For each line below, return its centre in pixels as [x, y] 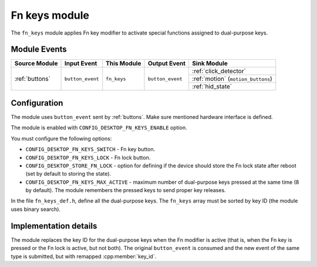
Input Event [81, 63]
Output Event [167, 63]
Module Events [39, 49]
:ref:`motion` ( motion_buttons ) [232, 79]
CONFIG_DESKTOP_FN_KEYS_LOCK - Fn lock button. [88, 158]
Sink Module [210, 63]
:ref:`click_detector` [219, 71]
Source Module [36, 63]
